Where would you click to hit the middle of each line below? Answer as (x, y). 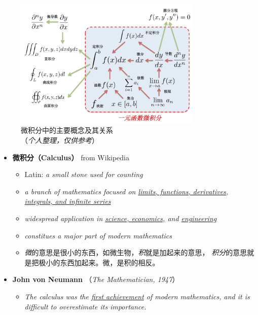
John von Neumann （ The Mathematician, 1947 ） (96, 279)
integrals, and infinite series (68, 201)
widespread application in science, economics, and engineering (121, 218)
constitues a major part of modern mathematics (98, 235)
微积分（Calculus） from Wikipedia (71, 157)
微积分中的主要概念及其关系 (67, 130)
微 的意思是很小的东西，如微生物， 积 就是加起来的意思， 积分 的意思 (136, 252)
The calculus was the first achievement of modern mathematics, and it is (137, 296)
